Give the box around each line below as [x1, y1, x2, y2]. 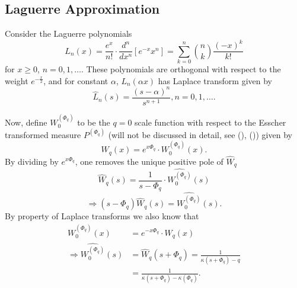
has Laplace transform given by [158, 74, 272, 87]
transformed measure [5, 128, 81, 140]
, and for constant [43, 74, 108, 87]
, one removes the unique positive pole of [75, 155, 223, 167]
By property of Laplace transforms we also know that [5, 210, 199, 222]
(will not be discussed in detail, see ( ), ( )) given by [108, 128, 292, 140]
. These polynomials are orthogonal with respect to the [81, 63, 281, 75]
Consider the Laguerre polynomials [5, 27, 132, 40]
